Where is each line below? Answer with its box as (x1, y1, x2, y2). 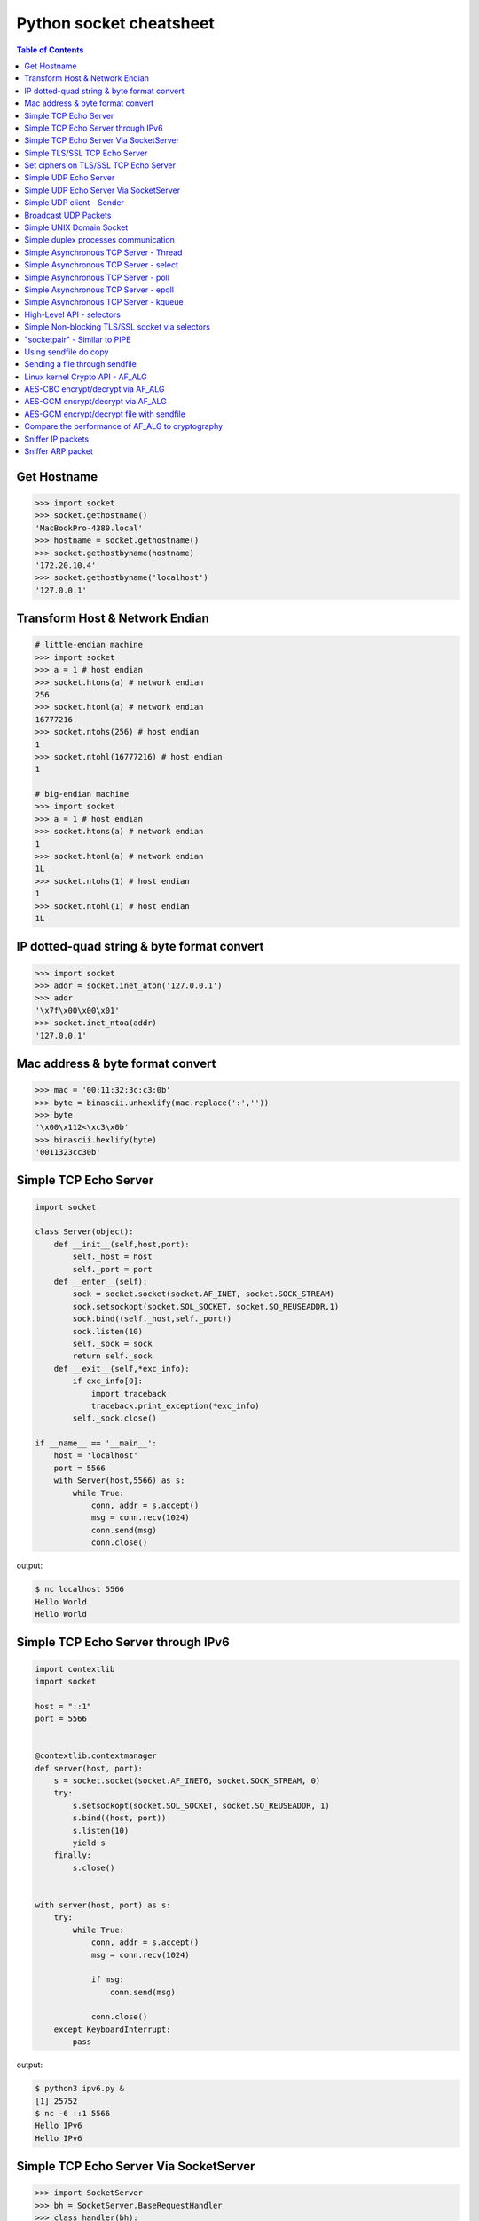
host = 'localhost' (53, 1451, 139, 1461)
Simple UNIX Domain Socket (24, 222, 129, 233)
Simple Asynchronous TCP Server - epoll (24, 284, 175, 295)
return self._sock (72, 1351, 153, 1361)
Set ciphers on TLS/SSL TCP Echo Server (24, 160, 177, 171)
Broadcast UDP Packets (24, 210, 112, 220)
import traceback (90, 1389, 167, 1398)
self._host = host (72, 1252, 153, 1262)
